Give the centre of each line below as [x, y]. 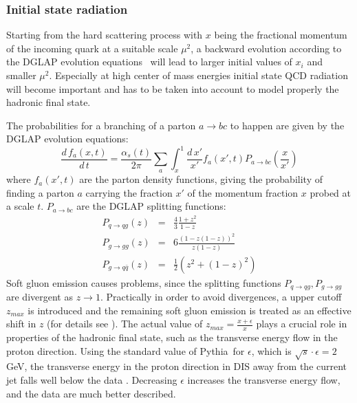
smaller [21, 75]
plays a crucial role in [302, 324]
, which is [271, 350]
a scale [20, 206]
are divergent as [40, 297]
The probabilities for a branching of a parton [101, 125]
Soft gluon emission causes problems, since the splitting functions [144, 282]
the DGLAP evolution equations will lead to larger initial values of [149, 62]
